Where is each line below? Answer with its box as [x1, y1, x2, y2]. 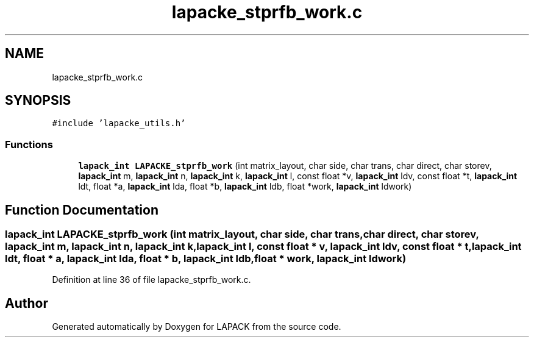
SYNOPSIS [5, 93, 71, 109]
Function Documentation [5, 202, 158, 218]
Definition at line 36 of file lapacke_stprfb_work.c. [52, 274, 251, 285]
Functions [5, 138, 53, 151]
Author [5, 295, 48, 311]
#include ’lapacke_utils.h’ [52, 118, 186, 129]
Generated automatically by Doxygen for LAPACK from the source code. [52, 321, 341, 332]
